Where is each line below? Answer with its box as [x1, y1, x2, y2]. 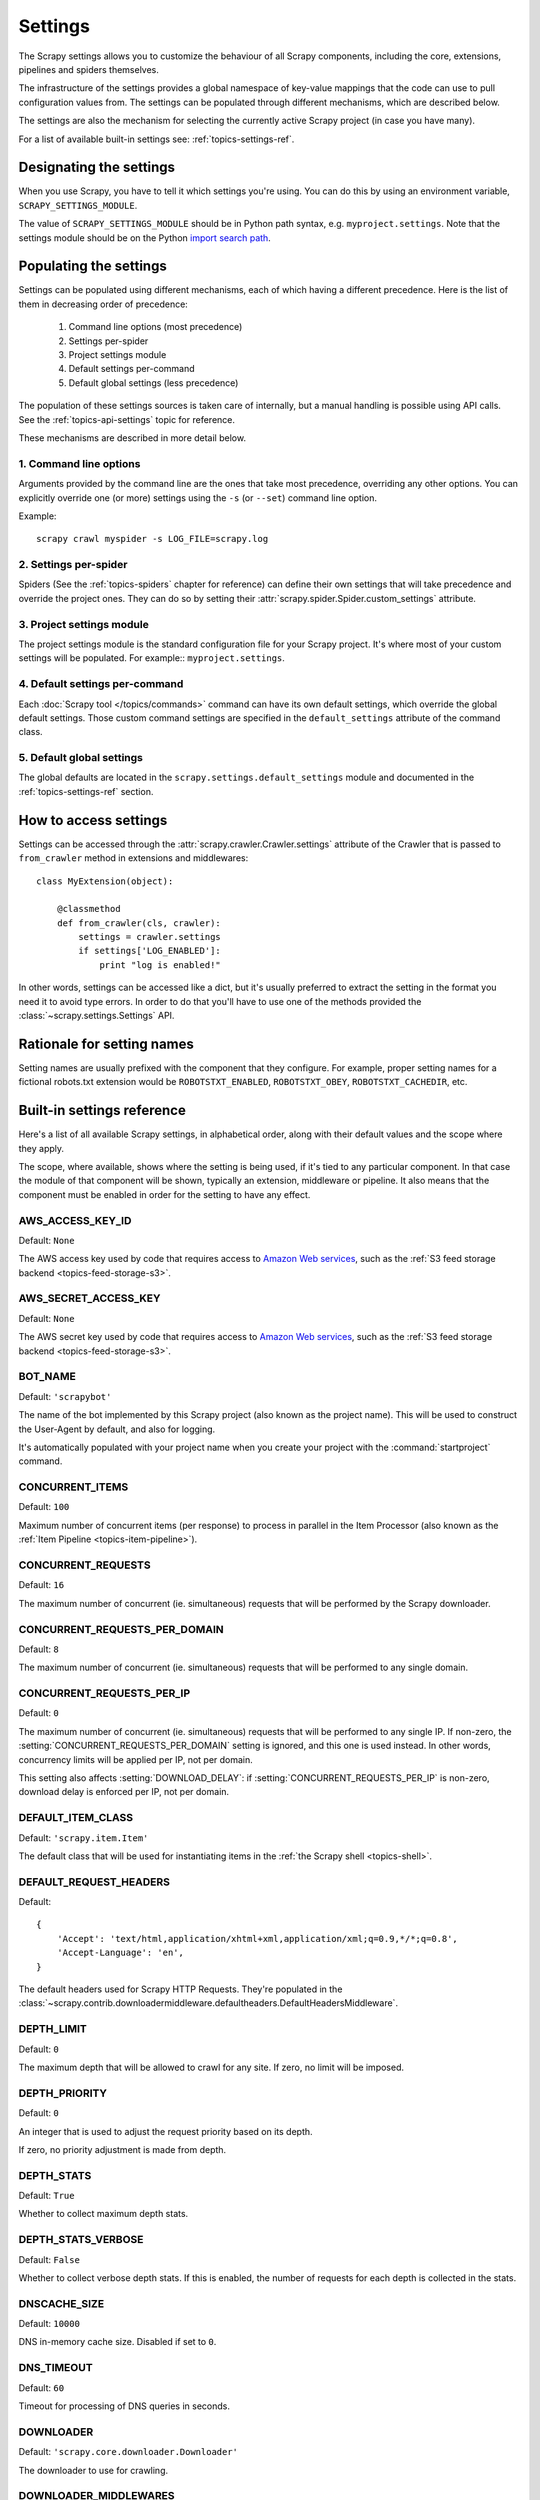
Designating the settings [18, 159, 175, 176]
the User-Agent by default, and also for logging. [18, 1423, 216, 1435]
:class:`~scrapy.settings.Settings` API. [18, 1010, 175, 1022]
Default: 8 [18, 1643, 59, 1655]
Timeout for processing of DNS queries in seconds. [18, 2400, 230, 2412]
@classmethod [56, 903, 121, 915]
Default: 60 [18, 2381, 65, 2394]
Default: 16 [18, 1579, 65, 1591]
